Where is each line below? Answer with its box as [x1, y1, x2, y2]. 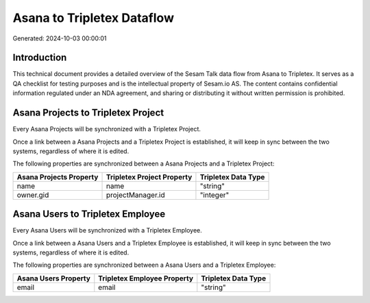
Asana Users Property [16, 274, 90, 283]
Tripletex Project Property [106, 172, 193, 181]
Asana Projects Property [16, 172, 99, 181]
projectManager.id [106, 190, 165, 200]
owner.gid [16, 190, 49, 200]
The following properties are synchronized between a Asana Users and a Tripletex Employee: [12, 261, 276, 269]
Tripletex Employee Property [98, 274, 194, 283]
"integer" [199, 190, 230, 200]
